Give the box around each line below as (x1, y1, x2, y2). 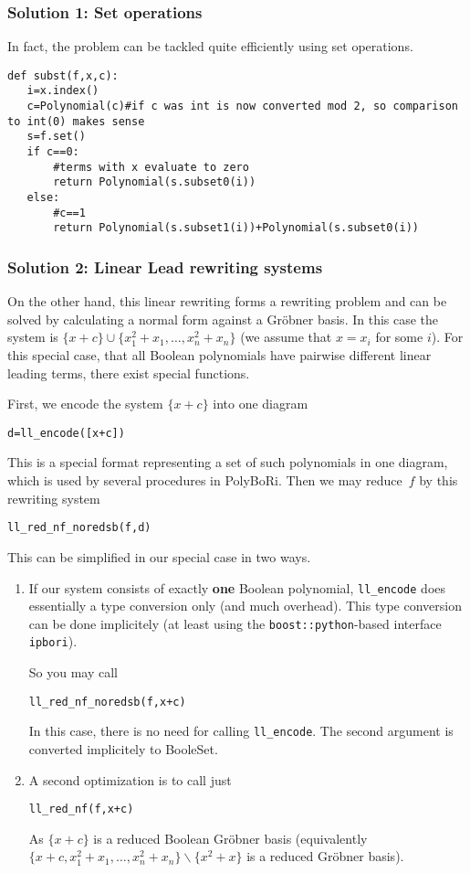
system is (7, 327, 58, 346)
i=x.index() (26, 84, 99, 98)
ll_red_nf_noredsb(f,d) (7, 521, 151, 535)
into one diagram (213, 394, 308, 413)
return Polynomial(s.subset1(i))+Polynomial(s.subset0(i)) (53, 221, 420, 235)
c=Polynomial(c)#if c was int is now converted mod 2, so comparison (26, 100, 458, 113)
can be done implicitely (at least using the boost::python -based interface (28, 613, 442, 633)
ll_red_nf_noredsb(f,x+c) (28, 695, 186, 708)
